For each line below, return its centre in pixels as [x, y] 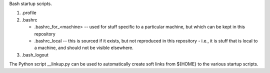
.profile [29, 13]
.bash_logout [35, 54]
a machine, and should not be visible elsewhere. [84, 48]
